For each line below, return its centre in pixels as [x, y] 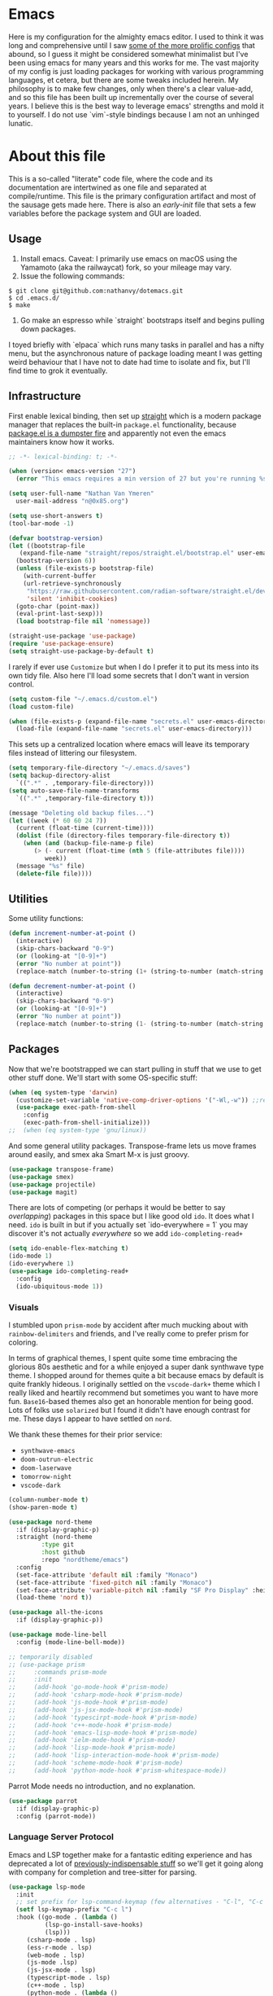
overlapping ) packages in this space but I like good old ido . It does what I [131, 1216]
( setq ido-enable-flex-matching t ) [69, 1248]
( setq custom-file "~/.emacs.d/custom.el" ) [83, 699]
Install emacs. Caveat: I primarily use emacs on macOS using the [129, 258]
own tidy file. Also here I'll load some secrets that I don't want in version [129, 675]
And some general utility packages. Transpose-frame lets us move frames [132, 1146]
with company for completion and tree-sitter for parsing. [103, 1872]
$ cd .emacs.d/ [34, 298]
